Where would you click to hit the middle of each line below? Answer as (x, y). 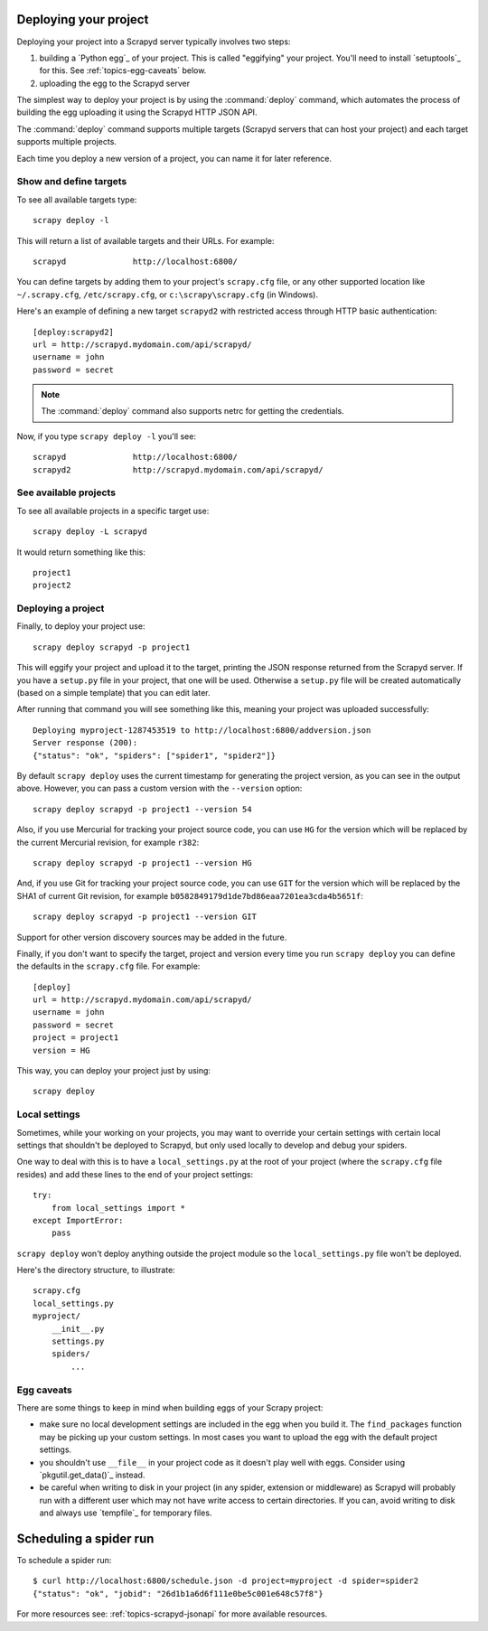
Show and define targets (72, 182)
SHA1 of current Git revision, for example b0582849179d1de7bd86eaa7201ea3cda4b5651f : (190, 895)
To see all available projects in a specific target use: (113, 511)
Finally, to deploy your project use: (81, 626)
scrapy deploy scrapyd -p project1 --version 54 (142, 809)
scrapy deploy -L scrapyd (90, 532)
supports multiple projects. (67, 142)
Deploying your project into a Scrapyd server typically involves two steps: (154, 42)
